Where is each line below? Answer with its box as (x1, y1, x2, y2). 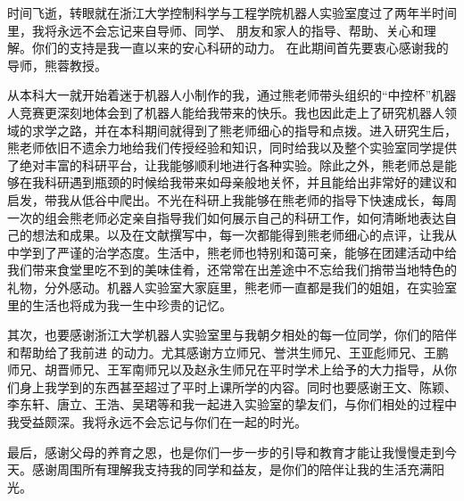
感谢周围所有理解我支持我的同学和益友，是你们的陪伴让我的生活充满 (31, 460, 432, 479)
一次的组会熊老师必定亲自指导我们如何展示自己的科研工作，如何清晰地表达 (7, 208, 444, 226)
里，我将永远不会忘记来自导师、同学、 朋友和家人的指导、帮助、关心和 (7, 21, 424, 39)
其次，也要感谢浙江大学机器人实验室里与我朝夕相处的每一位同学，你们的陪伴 (7, 325, 457, 344)
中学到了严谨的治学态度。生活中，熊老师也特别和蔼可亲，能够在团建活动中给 (7, 242, 457, 261)
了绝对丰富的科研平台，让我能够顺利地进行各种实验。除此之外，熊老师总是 (7, 155, 444, 174)
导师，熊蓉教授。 (7, 55, 107, 74)
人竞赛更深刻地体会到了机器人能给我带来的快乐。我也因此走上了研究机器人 (7, 103, 444, 121)
